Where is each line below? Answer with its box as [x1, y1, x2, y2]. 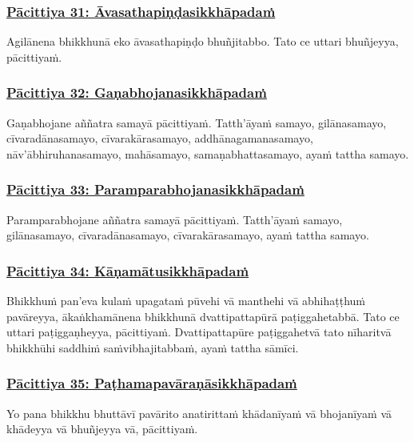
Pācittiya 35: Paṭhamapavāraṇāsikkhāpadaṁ [6, 373, 297, 393]
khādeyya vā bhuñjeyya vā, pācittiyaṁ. [6, 420, 198, 437]
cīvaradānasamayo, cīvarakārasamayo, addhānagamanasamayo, [6, 130, 313, 147]
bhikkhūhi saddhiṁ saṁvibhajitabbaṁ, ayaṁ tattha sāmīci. [6, 339, 299, 356]
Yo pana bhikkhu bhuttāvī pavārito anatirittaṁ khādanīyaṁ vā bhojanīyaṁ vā [6, 404, 392, 421]
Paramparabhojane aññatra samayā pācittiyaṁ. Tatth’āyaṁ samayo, [6, 211, 343, 227]
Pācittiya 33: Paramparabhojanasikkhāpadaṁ [6, 179, 305, 199]
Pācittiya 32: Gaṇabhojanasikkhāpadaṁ [6, 82, 267, 102]
